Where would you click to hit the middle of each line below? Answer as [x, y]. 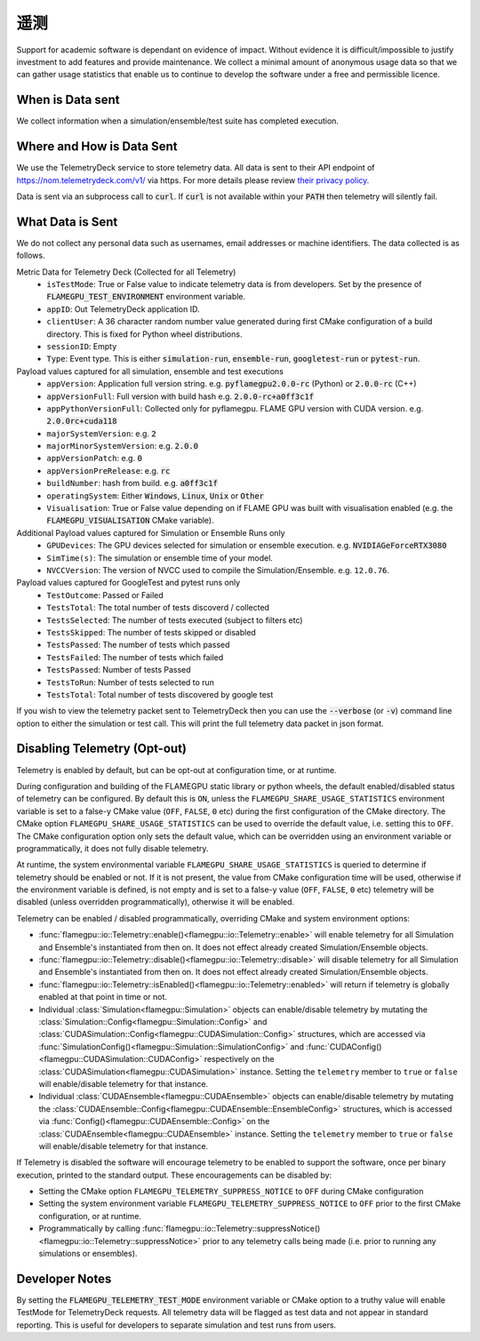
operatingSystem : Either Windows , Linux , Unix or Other [156, 495]
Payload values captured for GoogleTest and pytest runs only [128, 583]
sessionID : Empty [82, 346]
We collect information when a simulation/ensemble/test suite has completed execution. [178, 121]
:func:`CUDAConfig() [344, 1046]
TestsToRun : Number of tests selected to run [131, 682]
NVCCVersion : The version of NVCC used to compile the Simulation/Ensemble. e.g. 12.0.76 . [218, 570]
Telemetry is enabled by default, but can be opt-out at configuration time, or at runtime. [176, 770]
